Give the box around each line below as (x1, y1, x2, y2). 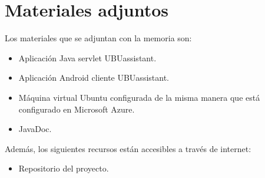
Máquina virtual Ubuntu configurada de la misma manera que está (18, 91, 260, 103)
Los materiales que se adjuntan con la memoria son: (5, 32, 192, 44)
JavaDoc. (18, 123, 52, 135)
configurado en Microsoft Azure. (18, 103, 135, 115)
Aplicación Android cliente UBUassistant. (18, 71, 169, 84)
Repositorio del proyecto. (18, 162, 109, 174)
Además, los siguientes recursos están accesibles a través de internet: (5, 142, 251, 154)
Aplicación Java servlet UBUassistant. (18, 51, 157, 64)
